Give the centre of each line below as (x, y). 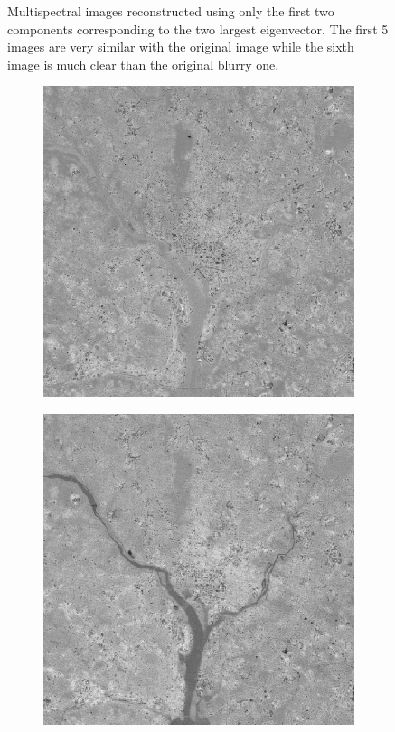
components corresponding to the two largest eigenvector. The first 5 (198, 28)
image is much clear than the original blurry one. (143, 64)
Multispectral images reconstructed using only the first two (171, 11)
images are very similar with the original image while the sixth (181, 47)
